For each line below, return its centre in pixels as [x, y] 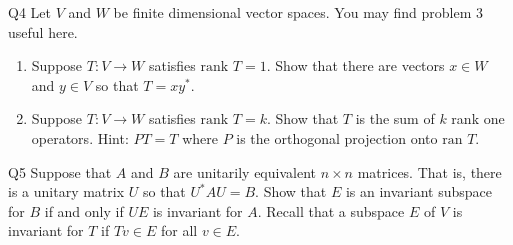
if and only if [84, 210]
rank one [478, 118]
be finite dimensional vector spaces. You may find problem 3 [298, 12]
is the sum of [395, 118]
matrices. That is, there [429, 171]
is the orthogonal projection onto [337, 137]
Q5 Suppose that [60, 171]
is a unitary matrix [66, 191]
